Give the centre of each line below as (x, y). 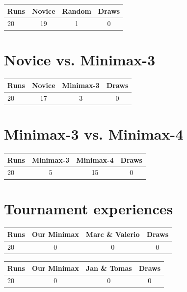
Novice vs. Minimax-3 (80, 59)
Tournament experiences (89, 208)
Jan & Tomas (109, 268)
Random (77, 11)
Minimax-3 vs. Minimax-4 (94, 134)
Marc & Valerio (113, 234)
